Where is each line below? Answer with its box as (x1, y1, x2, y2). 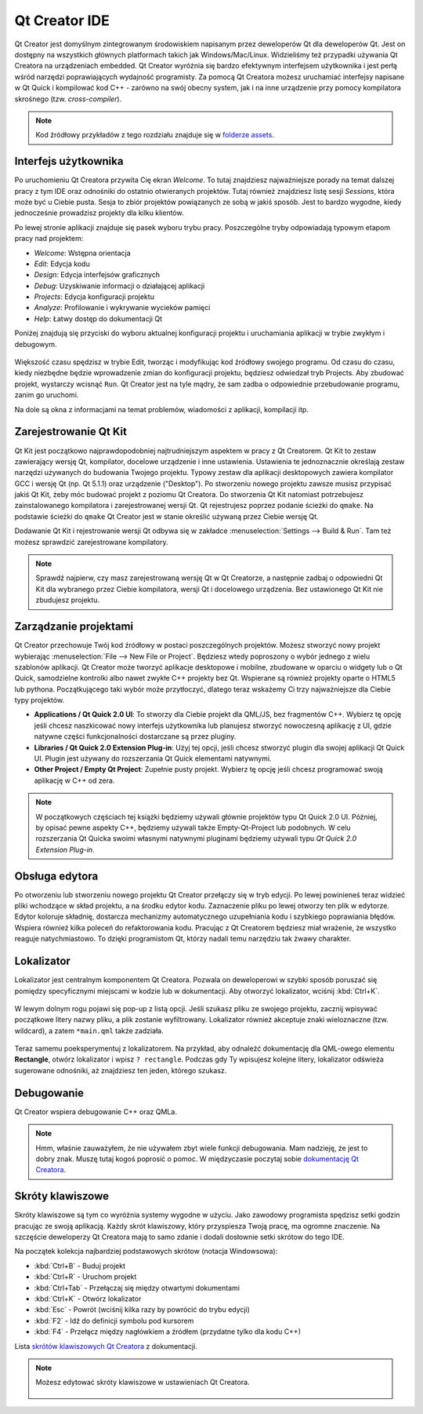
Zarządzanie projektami (14, 620, 133, 634)
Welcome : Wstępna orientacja (34, 248, 131, 258)
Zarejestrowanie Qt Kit (14, 425, 127, 439)
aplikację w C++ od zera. (34, 776, 115, 785)
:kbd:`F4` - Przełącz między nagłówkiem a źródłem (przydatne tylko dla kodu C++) (34, 1327, 302, 1336)
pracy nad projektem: (14, 234, 84, 243)
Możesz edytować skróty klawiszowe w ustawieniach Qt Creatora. (35, 1378, 250, 1387)
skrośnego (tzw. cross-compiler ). (14, 94, 122, 104)
